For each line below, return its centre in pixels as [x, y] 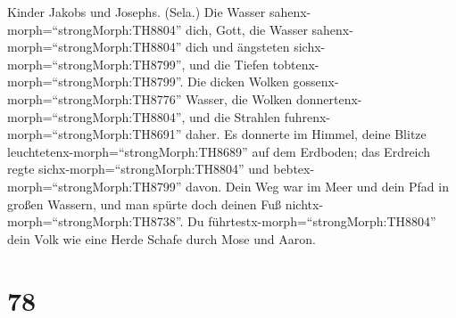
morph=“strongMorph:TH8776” [95, 98]
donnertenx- [329, 98]
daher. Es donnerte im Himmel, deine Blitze [306, 134]
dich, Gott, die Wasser [247, 29]
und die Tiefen [229, 64]
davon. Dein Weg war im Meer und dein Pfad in [317, 186]
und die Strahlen [235, 116]
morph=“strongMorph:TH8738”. [95, 221]
